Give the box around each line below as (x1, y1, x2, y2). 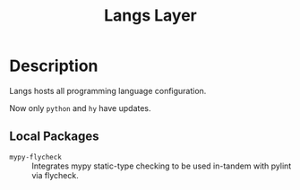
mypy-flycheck (9, 152, 63, 161)
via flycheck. (31, 169, 79, 180)
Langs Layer (104, 5, 197, 26)
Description (9, 56, 99, 76)
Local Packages (9, 129, 99, 144)
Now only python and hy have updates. (9, 102, 151, 113)
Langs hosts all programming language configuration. (9, 85, 207, 96)
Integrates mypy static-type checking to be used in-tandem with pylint (31, 160, 292, 171)
